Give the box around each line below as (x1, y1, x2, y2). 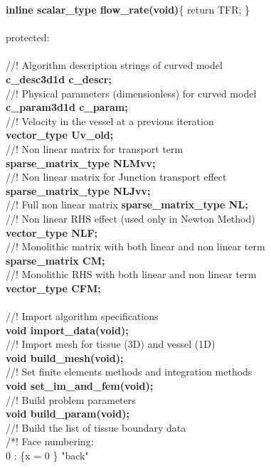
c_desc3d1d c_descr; (6, 71, 112, 86)
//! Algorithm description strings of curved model (6, 58, 223, 73)
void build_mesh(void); (6, 350, 124, 365)
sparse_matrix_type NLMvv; (6, 155, 156, 170)
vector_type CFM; (6, 280, 101, 295)
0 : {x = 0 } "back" (6, 448, 89, 462)
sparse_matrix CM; (6, 252, 105, 267)
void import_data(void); (6, 322, 129, 337)
